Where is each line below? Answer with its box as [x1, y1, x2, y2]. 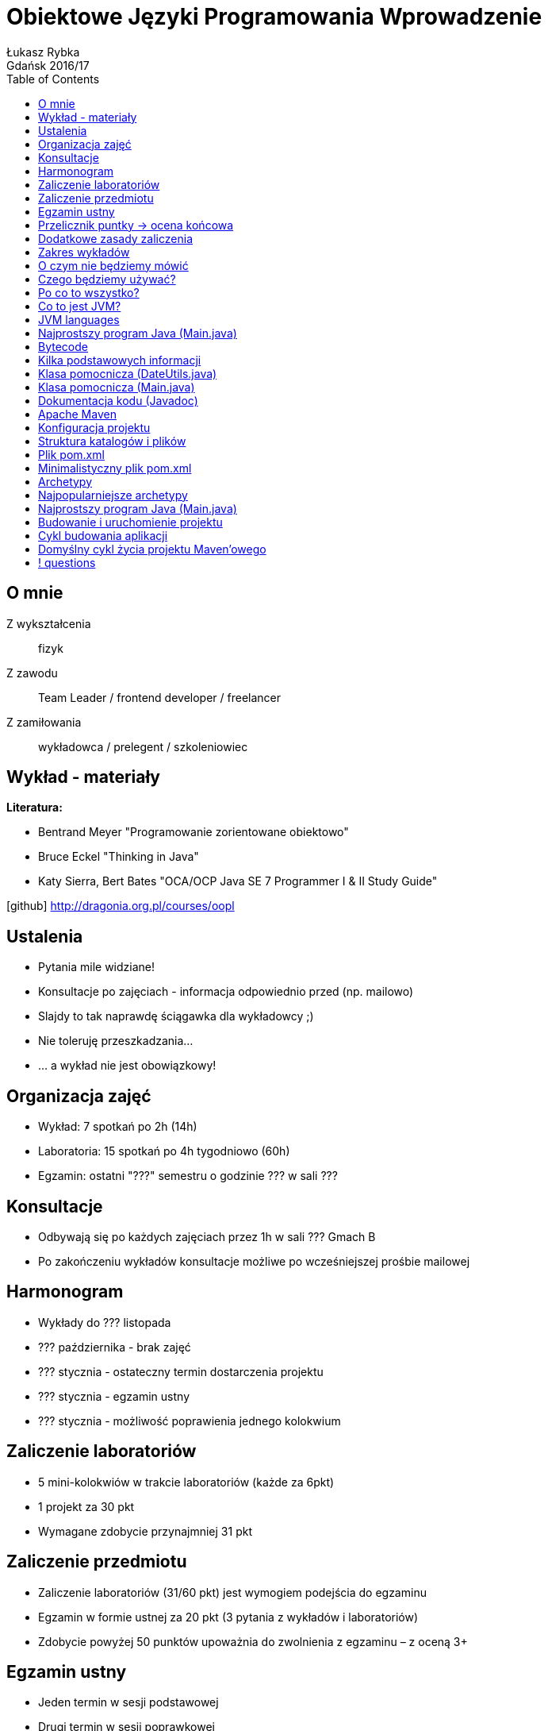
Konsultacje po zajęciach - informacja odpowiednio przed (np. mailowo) [38, 985, 414, 999]
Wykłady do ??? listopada [38, 1315, 171, 1329]
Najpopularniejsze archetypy [38, 488, 188, 502]
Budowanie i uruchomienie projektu [38, 515, 223, 529]
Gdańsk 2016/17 [6, 58, 90, 72]
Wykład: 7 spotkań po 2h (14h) [38, 1120, 197, 1134]
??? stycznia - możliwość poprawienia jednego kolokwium [38, 1413, 341, 1428]
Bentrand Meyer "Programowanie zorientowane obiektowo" [38, 825, 349, 839]
